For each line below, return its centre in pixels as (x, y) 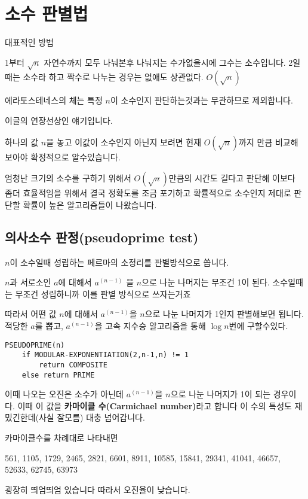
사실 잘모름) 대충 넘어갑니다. (92, 417)
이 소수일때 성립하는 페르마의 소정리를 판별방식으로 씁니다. (119, 262)
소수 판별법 (47, 13)
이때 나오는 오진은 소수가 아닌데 (64, 394)
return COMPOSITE (73, 365)
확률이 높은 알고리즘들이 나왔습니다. (90, 204)
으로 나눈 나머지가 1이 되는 (221, 394)
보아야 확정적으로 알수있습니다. (63, 156)
